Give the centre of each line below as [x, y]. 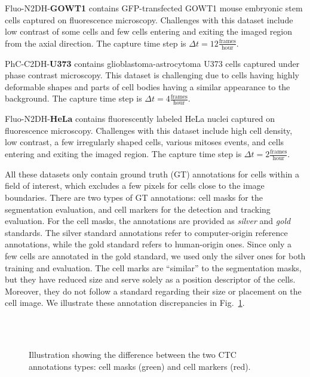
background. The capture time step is [73, 98]
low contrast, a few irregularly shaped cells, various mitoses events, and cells [145, 142]
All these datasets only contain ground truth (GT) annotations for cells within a [152, 174]
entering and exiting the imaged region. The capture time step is [123, 154]
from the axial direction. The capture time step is [96, 43]
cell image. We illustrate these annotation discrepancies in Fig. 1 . [125, 303]
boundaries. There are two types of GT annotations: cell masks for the [134, 197]
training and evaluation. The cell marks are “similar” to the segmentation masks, [153, 267]
